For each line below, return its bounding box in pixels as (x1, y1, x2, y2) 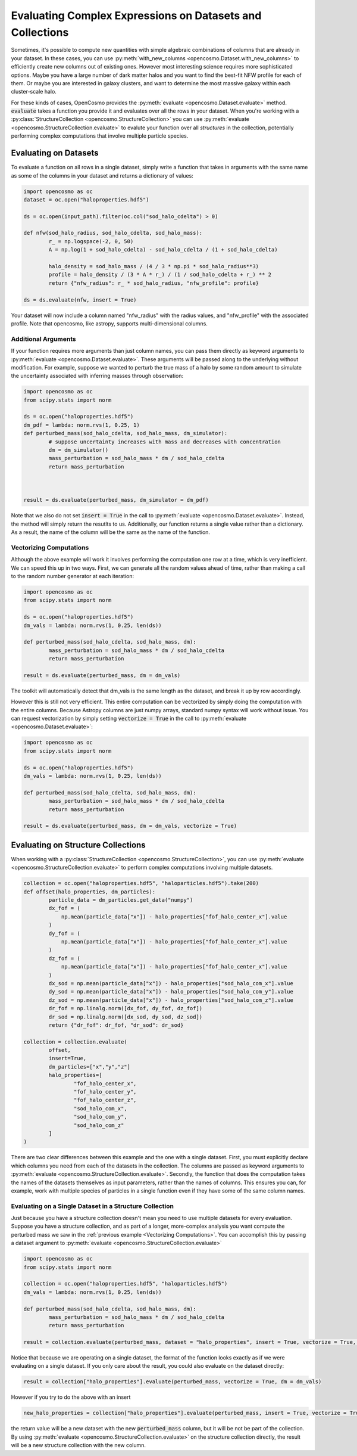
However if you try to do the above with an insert (11, 1393, 131, 1401)
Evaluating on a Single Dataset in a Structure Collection (11, 1202, 174, 1210)
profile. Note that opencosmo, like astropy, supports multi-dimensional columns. (11, 319, 208, 327)
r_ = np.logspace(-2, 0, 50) (48, 238, 134, 244)
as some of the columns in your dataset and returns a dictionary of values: (11, 172, 193, 179)
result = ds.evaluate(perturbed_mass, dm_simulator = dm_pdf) (23, 496, 209, 504)
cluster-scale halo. (11, 88, 57, 95)
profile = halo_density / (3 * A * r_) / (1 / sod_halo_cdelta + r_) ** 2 (48, 271, 272, 278)
